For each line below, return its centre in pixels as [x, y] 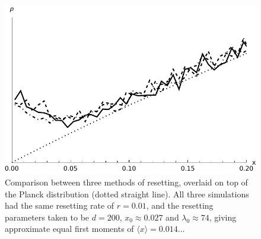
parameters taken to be [47, 217]
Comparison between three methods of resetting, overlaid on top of [126, 182]
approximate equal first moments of [69, 229]
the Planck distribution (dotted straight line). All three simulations [127, 194]
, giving [223, 217]
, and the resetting [180, 205]
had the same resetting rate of [60, 205]
